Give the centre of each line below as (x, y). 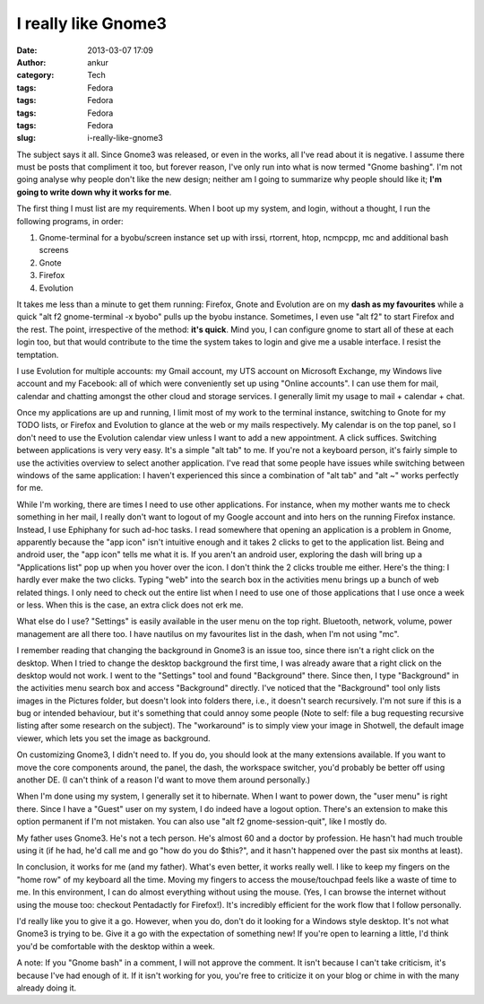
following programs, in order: (70, 221)
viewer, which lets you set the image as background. (113, 738)
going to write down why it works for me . (94, 192)
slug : (26, 138)
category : (35, 75)
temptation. (38, 354)
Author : (31, 62)
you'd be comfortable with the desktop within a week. (116, 946)
